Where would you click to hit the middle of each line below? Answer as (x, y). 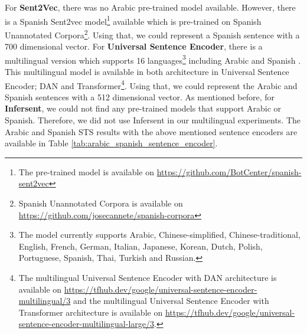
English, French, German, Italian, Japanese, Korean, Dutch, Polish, (141, 246)
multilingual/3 (45, 301)
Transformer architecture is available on (91, 312)
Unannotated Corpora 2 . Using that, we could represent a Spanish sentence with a (152, 34)
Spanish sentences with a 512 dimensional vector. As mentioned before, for (140, 96)
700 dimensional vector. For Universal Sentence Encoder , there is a (134, 46)
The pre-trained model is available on (86, 171)
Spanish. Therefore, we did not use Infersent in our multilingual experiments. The (153, 119)
